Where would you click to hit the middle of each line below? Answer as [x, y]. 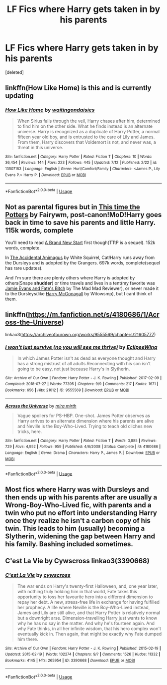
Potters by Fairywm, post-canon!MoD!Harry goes [83, 215]
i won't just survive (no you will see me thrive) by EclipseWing [81, 347]
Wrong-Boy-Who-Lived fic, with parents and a [78, 505]
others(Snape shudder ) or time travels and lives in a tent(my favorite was [80, 283]
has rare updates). [24, 268]
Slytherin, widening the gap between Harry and [80, 536]
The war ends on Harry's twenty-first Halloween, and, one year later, [87, 586]
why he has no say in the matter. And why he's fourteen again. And [86, 623]
